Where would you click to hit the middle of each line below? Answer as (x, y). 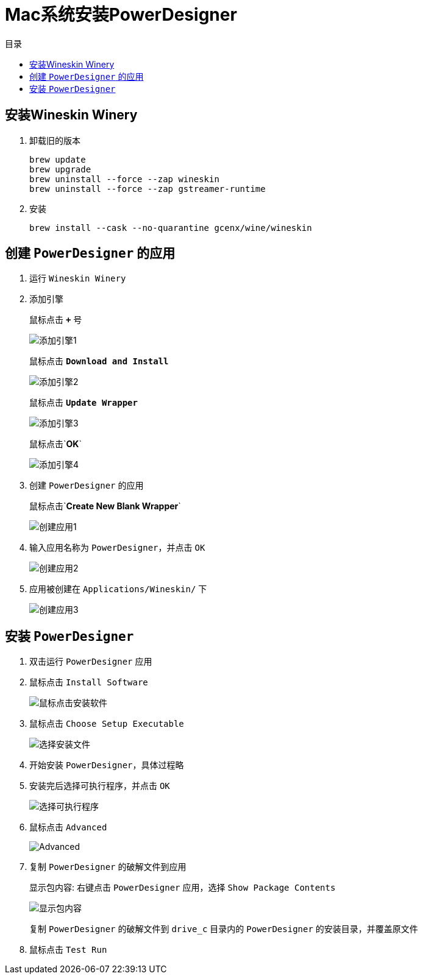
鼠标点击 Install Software (89, 682)
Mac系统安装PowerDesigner (121, 15)
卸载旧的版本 (55, 140)
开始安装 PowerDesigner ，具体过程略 (107, 765)
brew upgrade (60, 169)
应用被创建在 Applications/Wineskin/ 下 (118, 589)
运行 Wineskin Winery (78, 278)
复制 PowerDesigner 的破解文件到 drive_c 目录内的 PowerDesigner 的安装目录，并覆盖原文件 (224, 929)
